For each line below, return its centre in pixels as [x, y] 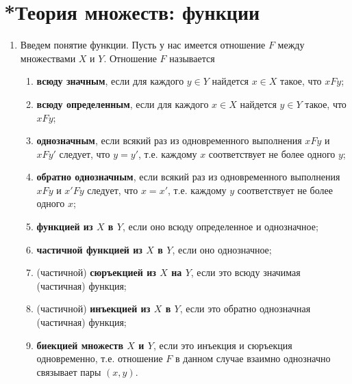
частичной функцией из [89, 249]
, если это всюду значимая [246, 272]
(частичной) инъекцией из [93, 308]
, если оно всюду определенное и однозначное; [220, 227]
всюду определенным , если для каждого [123, 104]
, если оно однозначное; [222, 249]
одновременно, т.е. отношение [100, 358]
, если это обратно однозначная [245, 308]
